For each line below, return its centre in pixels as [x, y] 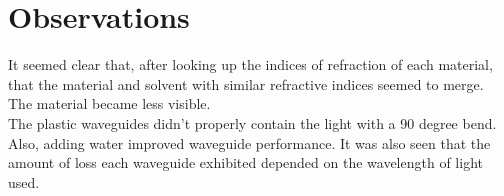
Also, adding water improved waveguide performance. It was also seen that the [249, 142]
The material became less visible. [109, 103]
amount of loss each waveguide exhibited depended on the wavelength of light [245, 162]
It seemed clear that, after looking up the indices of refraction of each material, [250, 64]
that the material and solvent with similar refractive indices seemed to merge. [246, 83]
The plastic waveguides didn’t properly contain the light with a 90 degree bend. [252, 122]
